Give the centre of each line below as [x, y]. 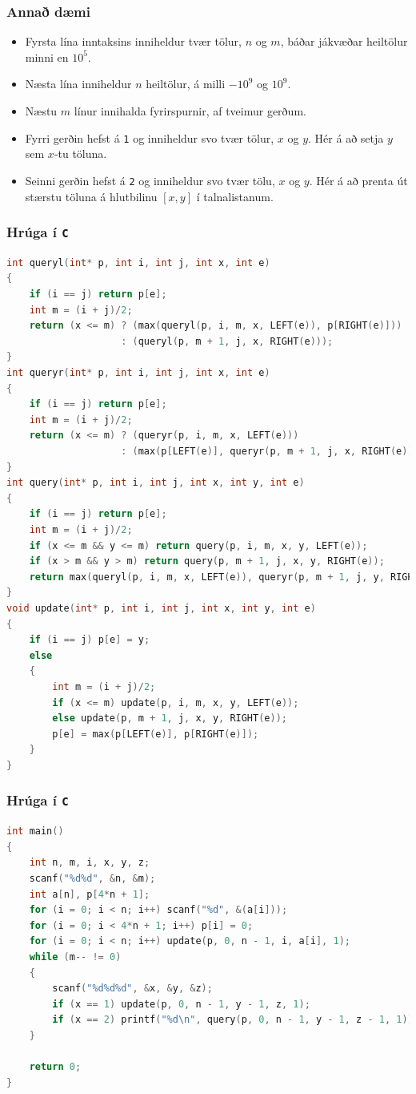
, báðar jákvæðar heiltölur [344, 41]
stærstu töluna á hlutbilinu [91, 196]
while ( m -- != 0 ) [75, 957]
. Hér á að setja [346, 137]
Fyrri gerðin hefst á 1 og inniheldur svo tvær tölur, [150, 137]
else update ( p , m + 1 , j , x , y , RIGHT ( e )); [170, 719]
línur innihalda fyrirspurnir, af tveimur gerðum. [190, 111]
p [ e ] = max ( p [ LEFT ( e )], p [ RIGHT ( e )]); [156, 734]
